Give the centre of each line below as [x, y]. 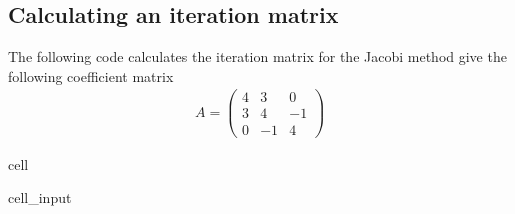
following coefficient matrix [91, 75]
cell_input [40, 197]
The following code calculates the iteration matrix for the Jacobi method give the [257, 56]
